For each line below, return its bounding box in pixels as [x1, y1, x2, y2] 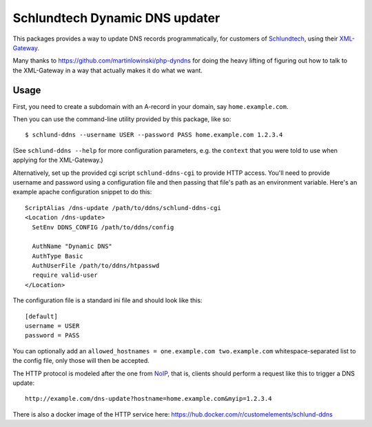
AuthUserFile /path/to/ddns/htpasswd [32, 262, 160, 270]
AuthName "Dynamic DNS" [32, 242, 113, 251]
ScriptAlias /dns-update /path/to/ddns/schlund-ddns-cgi [25, 204, 222, 211]
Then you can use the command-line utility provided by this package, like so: [12, 115, 231, 123]
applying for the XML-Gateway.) [12, 156, 103, 165]
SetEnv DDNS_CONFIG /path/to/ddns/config [32, 223, 174, 231]
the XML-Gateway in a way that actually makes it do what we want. [12, 66, 203, 74]
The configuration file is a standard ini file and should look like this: [12, 296, 203, 304]
